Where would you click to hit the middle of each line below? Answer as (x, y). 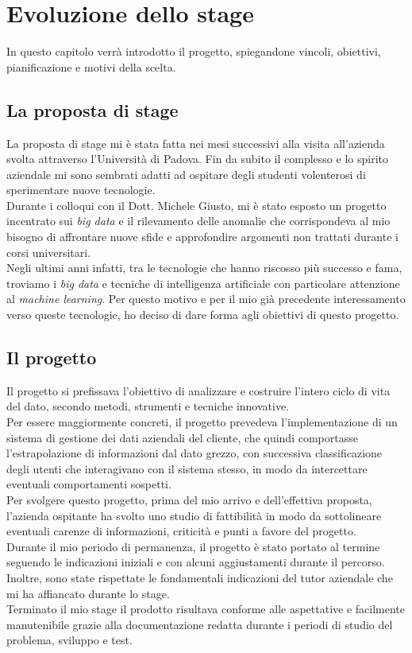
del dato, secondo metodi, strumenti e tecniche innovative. (148, 406)
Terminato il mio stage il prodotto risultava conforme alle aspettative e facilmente (206, 609)
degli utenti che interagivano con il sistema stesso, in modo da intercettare (187, 468)
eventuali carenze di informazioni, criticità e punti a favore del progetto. (181, 531)
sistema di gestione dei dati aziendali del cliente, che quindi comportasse (182, 437)
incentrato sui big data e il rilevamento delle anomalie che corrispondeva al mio (198, 221)
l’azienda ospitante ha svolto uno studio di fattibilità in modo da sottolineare (194, 515)
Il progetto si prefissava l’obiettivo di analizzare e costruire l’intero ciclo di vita (198, 390)
